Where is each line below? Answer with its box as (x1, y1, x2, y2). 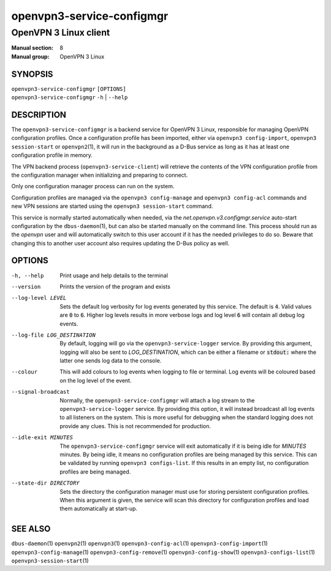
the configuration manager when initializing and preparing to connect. (11, 171, 188, 178)
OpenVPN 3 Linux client (11, 27, 110, 38)
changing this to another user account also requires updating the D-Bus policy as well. (11, 239, 230, 247)
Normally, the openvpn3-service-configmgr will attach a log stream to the (59, 396, 255, 404)
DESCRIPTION (11, 109, 67, 120)
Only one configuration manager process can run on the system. (11, 183, 175, 190)
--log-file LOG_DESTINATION (11, 331, 96, 339)
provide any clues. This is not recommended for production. (59, 422, 211, 429)
